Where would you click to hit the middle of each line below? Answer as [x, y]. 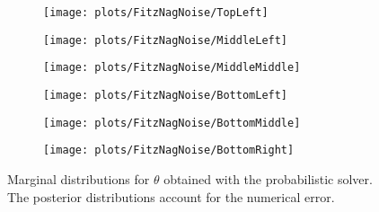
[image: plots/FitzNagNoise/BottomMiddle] [172, 123]
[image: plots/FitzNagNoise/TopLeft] [156, 13]
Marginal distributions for [79, 178]
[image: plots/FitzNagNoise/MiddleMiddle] [172, 68]
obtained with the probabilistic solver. [268, 178]
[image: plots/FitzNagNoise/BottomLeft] [166, 95]
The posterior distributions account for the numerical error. [171, 196]
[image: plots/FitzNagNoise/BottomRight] [169, 150]
